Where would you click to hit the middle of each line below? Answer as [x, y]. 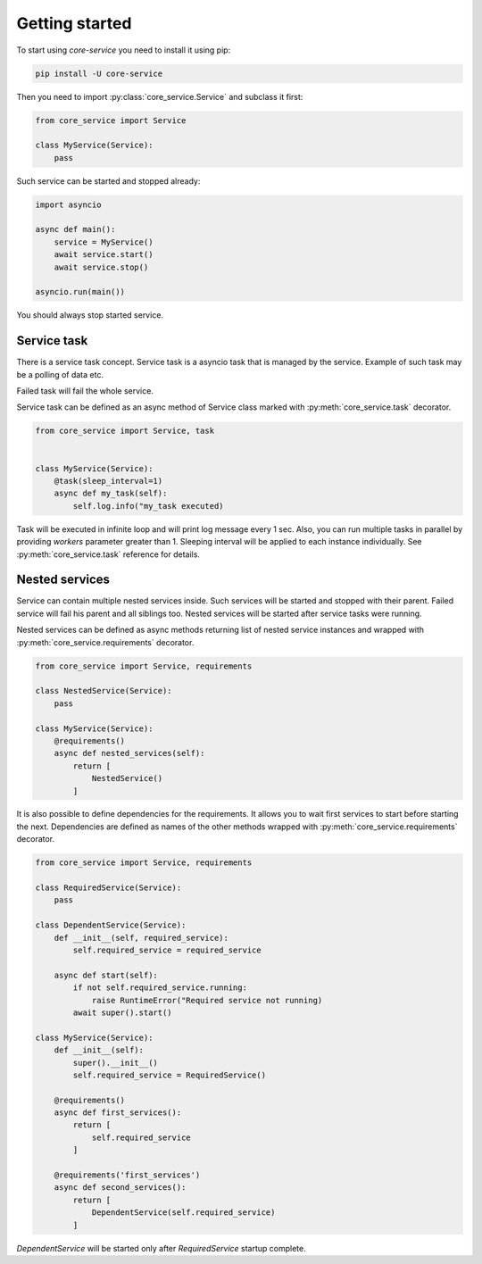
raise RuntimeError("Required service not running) [207, 1000]
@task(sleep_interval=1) [108, 481]
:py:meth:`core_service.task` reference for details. [108, 554]
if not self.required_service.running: [160, 988]
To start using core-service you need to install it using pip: [124, 50]
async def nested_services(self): [129, 753]
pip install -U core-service [99, 73]
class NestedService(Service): [104, 691]
